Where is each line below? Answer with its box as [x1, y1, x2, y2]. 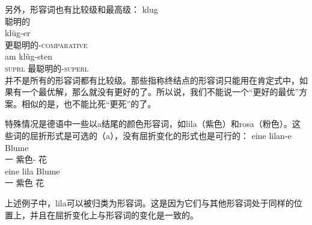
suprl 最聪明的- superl [5, 61, 89, 74]
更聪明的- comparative [5, 38, 88, 51]
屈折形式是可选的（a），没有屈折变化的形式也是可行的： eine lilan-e [29, 129, 292, 141]
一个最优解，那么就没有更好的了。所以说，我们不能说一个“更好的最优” [21, 85, 299, 98]
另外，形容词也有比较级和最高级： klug [5, 3, 158, 15]
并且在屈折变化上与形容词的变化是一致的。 [29, 208, 198, 221]
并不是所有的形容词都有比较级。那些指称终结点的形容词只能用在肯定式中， [5, 73, 299, 86]
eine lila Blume [5, 164, 60, 177]
